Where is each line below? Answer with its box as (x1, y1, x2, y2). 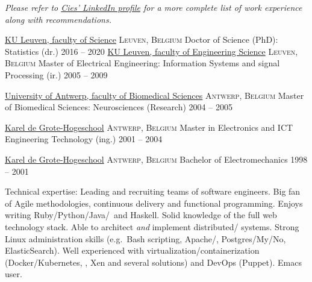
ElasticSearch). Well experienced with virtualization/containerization (5, 244, 260, 257)
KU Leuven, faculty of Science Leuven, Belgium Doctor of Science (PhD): (5, 33, 278, 46)
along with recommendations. (5, 13, 111, 25)
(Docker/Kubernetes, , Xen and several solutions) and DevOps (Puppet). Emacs (5, 255, 302, 268)
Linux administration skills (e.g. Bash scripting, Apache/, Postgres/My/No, (5, 232, 286, 245)
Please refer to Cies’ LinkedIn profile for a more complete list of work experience (5, 1, 302, 13)
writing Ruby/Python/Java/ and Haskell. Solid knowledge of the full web (5, 208, 277, 221)
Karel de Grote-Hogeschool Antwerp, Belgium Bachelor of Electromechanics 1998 (5, 152, 308, 165)
